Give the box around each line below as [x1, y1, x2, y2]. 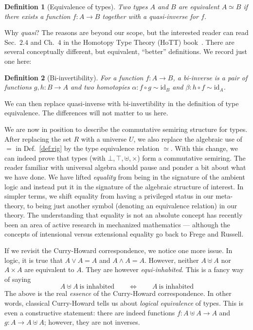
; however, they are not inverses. [44, 317, 140, 327]
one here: [4, 55, 32, 66]
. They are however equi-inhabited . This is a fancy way [81, 264, 244, 275]
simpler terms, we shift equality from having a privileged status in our [4, 191, 214, 201]
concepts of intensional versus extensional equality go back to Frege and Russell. [4, 229, 244, 239]
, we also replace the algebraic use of [133, 133, 242, 144]
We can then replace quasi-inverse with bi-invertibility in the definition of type [4, 98, 239, 108]
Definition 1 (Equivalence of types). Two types [4, 1, 148, 11]
